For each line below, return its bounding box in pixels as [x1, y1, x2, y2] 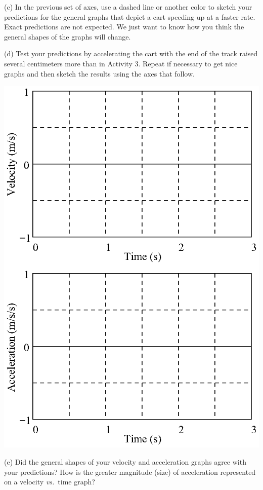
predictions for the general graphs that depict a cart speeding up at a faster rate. [4, 11, 255, 22]
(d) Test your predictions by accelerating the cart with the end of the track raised [4, 48, 258, 59]
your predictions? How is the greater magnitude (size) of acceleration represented [4, 466, 256, 477]
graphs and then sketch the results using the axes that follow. [4, 68, 195, 79]
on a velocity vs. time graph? [4, 476, 95, 487]
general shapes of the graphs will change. [4, 31, 131, 42]
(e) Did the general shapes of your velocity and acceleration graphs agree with [4, 456, 246, 467]
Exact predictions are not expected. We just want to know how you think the [4, 21, 244, 32]
